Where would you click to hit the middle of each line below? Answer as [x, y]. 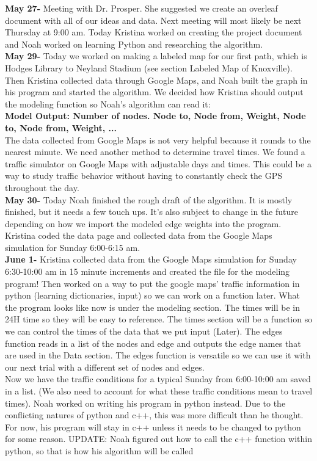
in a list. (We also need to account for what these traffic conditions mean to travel [159, 391]
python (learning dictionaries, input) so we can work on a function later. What [152, 295]
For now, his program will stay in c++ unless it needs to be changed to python [153, 427]
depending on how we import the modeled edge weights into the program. [143, 223]
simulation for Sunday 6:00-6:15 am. [73, 247]
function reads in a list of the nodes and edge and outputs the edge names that [153, 343]
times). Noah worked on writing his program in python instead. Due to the [145, 403]
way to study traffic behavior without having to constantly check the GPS [144, 176]
